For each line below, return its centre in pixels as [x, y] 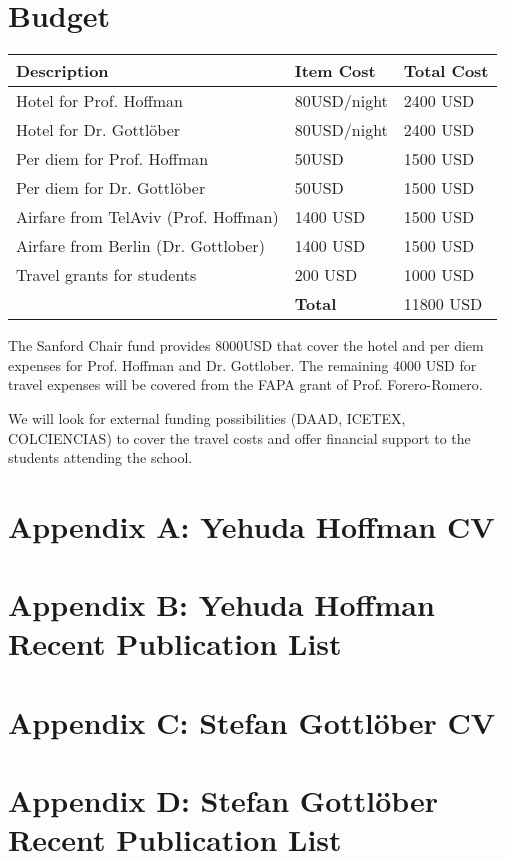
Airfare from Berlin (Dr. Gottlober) [140, 246]
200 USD [326, 275]
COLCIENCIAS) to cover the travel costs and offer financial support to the [239, 437]
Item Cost [335, 71]
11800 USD [443, 304]
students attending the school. [100, 457]
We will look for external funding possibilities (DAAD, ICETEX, [207, 417]
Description [62, 71]
